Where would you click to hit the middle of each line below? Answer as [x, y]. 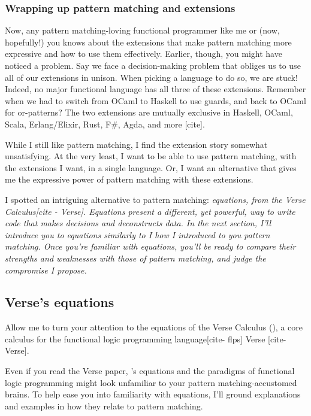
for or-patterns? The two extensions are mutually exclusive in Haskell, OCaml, [149, 112]
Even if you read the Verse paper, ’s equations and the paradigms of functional [150, 371]
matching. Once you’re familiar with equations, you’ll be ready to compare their [150, 246]
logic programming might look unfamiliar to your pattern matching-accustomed [151, 382]
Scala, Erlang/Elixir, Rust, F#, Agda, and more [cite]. [105, 124]
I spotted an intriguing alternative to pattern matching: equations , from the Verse [155, 199]
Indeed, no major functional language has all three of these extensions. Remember [155, 89]
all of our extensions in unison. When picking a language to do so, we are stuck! [151, 77]
